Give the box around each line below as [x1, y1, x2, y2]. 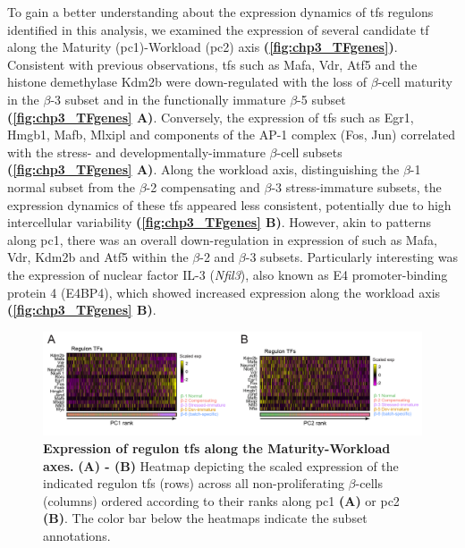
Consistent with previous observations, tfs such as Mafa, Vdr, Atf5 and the [7, 55, 418, 73]
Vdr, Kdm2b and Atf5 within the [7, 248, 189, 266]
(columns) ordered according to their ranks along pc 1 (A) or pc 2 [43, 491, 400, 510]
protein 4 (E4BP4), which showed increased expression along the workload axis [7, 282, 441, 301]
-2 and [199, 248, 235, 266]
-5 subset [297, 89, 346, 108]
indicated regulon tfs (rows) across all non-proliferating [43, 474, 344, 493]
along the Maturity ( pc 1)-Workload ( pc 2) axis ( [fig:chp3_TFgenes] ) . [7, 38, 398, 56]
